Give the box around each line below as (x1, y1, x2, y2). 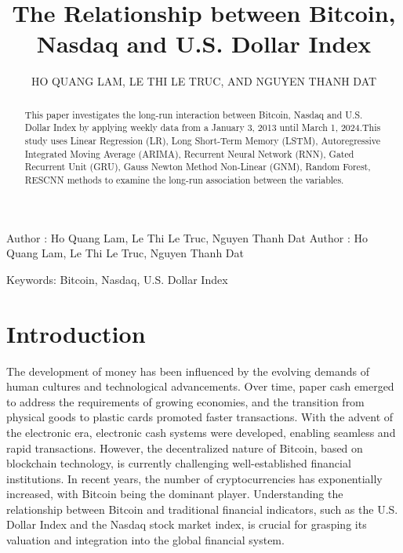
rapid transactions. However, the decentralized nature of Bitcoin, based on (6, 439, 363, 456)
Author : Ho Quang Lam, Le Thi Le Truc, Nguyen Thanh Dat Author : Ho (6, 229, 368, 246)
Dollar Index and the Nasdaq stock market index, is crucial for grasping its (6, 516, 367, 533)
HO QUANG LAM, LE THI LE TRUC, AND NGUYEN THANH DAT (31, 73, 377, 89)
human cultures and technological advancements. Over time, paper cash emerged (6, 378, 394, 395)
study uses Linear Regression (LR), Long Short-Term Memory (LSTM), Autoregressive (24, 134, 380, 147)
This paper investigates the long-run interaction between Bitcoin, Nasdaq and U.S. (24, 107, 363, 121)
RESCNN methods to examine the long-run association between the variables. (24, 173, 344, 186)
